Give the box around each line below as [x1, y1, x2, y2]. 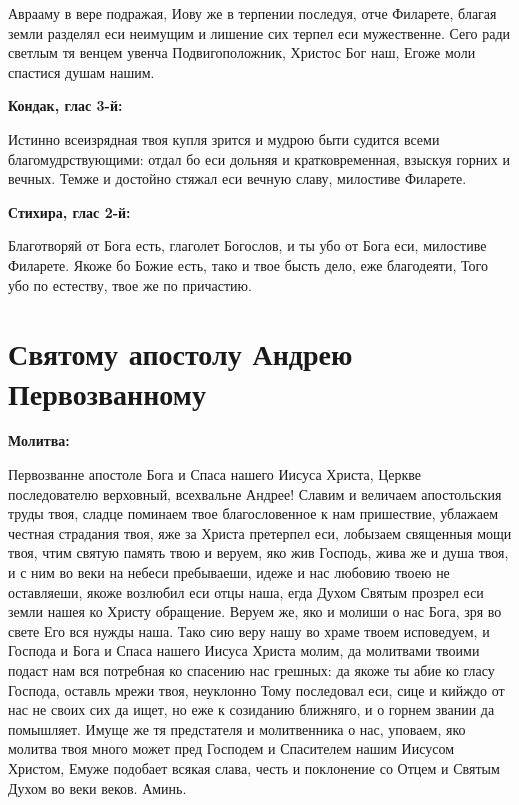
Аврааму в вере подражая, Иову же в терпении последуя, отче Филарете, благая [8, 3, 497, 23]
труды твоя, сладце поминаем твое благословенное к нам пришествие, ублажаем [8, 503, 499, 524]
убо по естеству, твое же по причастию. [8, 274, 252, 295]
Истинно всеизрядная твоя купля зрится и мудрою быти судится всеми [8, 128, 440, 149]
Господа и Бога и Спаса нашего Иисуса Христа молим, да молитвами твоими [8, 640, 480, 661]
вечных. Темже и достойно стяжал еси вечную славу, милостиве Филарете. [8, 168, 467, 189]
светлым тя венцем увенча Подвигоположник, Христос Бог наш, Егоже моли [8, 42, 476, 63]
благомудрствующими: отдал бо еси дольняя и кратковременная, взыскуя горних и [8, 148, 510, 169]
